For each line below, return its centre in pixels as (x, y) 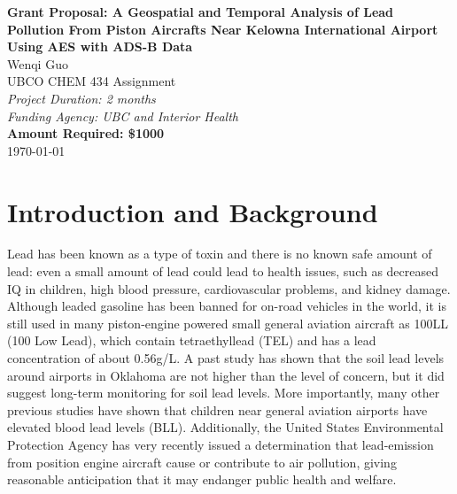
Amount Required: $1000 (86, 133)
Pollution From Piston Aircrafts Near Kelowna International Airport (223, 29)
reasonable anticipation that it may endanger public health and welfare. (202, 479)
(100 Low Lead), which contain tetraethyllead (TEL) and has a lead (192, 340)
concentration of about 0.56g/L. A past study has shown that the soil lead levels (226, 358)
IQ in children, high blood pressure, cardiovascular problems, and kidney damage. (229, 288)
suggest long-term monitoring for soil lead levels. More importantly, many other (224, 393)
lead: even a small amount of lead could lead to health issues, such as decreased (223, 271)
